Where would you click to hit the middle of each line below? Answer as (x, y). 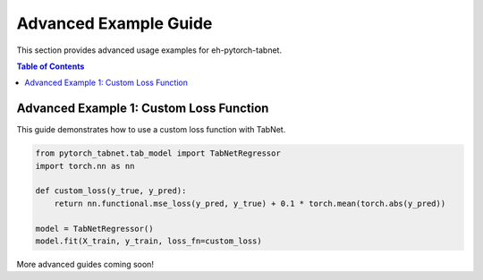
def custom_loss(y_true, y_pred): (111, 191)
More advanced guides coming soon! (85, 264)
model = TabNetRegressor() (94, 229)
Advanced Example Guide (114, 23)
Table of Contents (51, 66)
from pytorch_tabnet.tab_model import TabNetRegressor (158, 153)
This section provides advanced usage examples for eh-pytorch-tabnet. (149, 50)
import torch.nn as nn (85, 166)
